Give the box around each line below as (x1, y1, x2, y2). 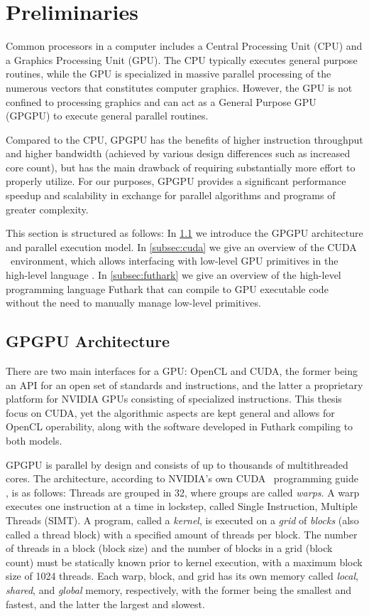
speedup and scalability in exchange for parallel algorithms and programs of (6, 188, 336, 203)
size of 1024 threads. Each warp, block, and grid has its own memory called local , (6, 568, 358, 583)
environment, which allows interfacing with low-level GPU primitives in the (10, 253, 338, 268)
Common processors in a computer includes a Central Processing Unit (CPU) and (6, 38, 363, 53)
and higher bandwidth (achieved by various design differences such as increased (6, 146, 351, 161)
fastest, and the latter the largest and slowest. (6, 596, 205, 611)
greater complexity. (6, 201, 89, 216)
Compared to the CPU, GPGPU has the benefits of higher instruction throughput (6, 132, 363, 147)
